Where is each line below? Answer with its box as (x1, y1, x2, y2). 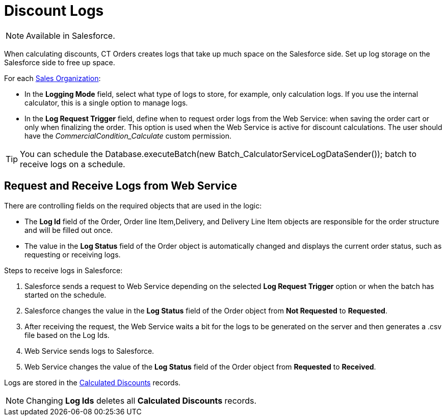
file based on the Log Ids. (24, 330, 110, 339)
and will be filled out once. (24, 225, 113, 234)
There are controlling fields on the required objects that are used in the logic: (4, 201, 262, 210)
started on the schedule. (24, 290, 107, 299)
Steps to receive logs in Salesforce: (4, 266, 123, 275)
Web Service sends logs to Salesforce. (24, 346, 154, 355)
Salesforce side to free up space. (4, 58, 115, 67)
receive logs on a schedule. (20, 159, 125, 169)
